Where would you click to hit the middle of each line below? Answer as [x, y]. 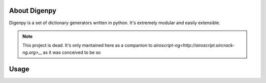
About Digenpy [33, 11]
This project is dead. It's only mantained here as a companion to [87, 45]
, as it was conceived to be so [70, 52]
